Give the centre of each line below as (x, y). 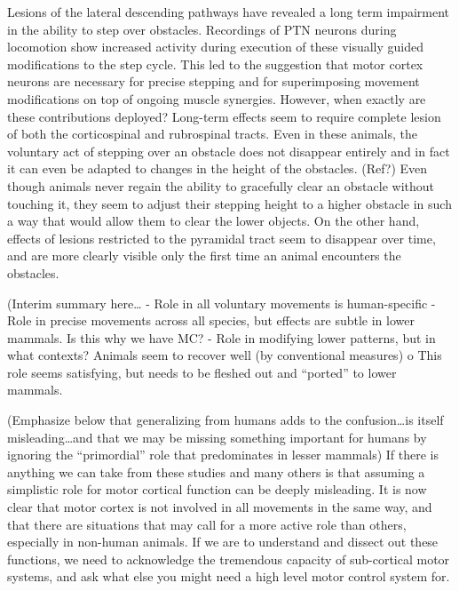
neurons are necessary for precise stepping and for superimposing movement (214, 81)
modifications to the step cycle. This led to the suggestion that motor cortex (215, 64)
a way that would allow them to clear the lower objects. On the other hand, (214, 221)
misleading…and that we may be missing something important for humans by (217, 437)
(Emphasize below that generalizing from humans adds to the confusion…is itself (226, 420)
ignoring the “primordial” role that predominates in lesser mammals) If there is (223, 455)
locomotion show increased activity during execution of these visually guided (216, 47)
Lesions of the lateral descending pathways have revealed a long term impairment (229, 12)
